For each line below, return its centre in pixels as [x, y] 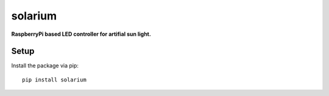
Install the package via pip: [45, 66]
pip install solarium [54, 80]
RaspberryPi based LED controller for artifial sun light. [81, 34]
